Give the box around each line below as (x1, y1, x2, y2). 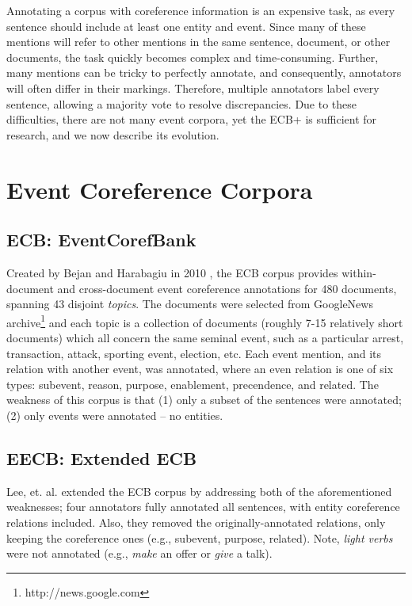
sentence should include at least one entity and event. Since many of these (6, 17, 366, 34)
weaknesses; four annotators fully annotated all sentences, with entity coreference (6, 498, 400, 515)
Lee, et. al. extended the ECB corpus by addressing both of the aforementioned (6, 482, 392, 499)
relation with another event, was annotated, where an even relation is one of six (6, 360, 394, 377)
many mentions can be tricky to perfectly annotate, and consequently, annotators (6, 64, 402, 81)
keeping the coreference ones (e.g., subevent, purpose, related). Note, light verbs (6, 529, 393, 546)
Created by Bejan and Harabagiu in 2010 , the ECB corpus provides (6, 264, 338, 280)
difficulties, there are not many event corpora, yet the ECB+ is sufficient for (6, 111, 377, 128)
